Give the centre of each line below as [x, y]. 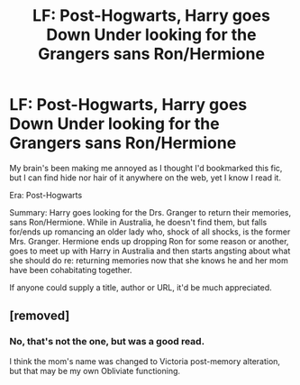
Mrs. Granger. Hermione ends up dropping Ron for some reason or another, [149, 241]
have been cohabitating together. [71, 270]
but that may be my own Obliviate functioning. [95, 371]
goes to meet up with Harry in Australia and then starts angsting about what [150, 251]
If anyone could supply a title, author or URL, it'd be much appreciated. [141, 287]
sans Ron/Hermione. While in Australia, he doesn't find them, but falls [138, 222]
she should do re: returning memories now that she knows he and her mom [149, 260]
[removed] [40, 316]
